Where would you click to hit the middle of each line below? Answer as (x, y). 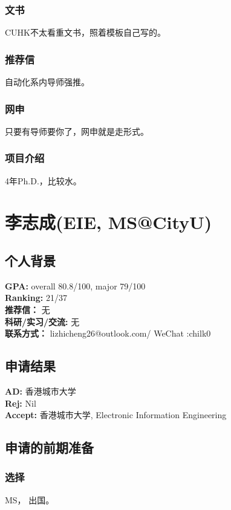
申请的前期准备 (49, 447)
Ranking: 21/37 (36, 298)
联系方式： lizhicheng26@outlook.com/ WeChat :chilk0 (108, 333)
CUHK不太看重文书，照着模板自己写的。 (85, 32)
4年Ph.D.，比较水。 (43, 180)
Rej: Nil (21, 403)
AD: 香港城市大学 (41, 391)
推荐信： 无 (28, 310)
